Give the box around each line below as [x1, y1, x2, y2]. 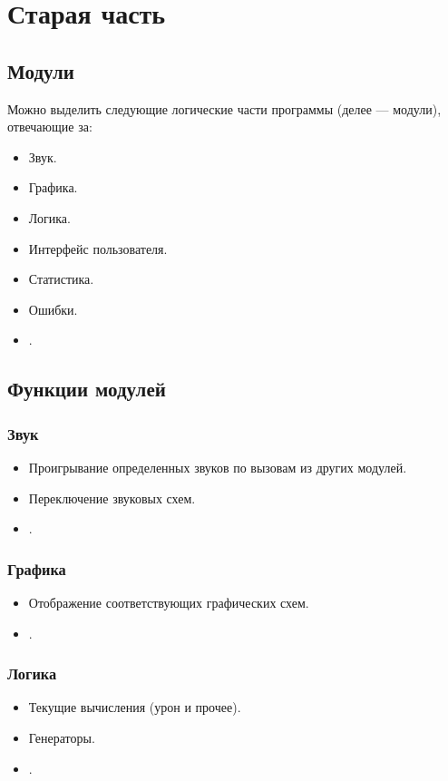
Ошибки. [28, 299, 78, 318]
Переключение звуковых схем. [28, 488, 196, 507]
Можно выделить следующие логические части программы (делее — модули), [7, 99, 442, 118]
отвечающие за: [7, 117, 93, 136]
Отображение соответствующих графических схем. [28, 592, 309, 611]
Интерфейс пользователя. [28, 239, 168, 258]
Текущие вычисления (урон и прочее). [28, 698, 241, 717]
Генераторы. [28, 727, 95, 747]
